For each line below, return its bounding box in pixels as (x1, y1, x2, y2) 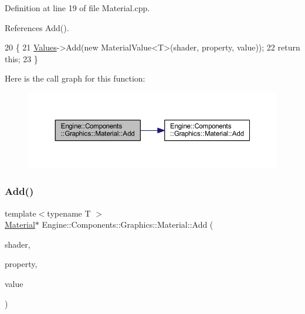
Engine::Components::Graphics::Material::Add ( (42, 218, 213, 231)
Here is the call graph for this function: (5, 72, 145, 85)
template (5, 207, 36, 219)
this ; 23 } (5, 52, 38, 65)
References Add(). (5, 21, 69, 33)
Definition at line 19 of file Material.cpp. (5, 2, 150, 13)
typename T (47, 207, 91, 219)
